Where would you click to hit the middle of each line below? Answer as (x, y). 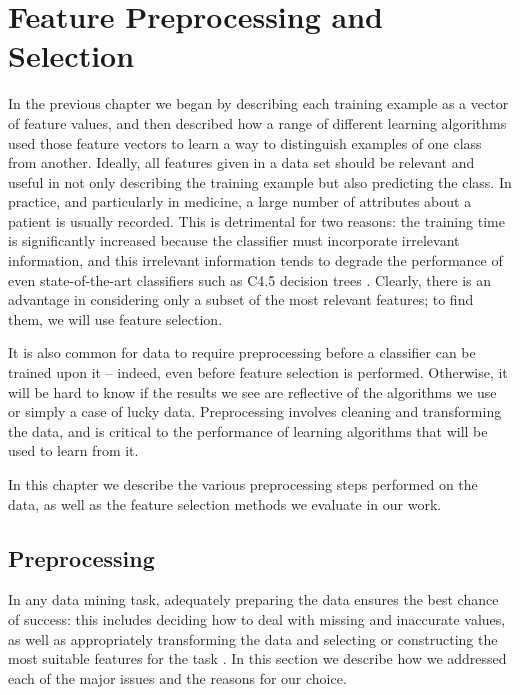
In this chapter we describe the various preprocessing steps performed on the (243, 484)
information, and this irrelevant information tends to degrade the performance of (255, 260)
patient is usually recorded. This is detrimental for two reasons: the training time (256, 220)
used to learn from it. (73, 450)
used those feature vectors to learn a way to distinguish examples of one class (245, 142)
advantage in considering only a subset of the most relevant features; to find (241, 299)
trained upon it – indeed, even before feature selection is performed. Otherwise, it (258, 372)
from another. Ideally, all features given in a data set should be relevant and (241, 162)
